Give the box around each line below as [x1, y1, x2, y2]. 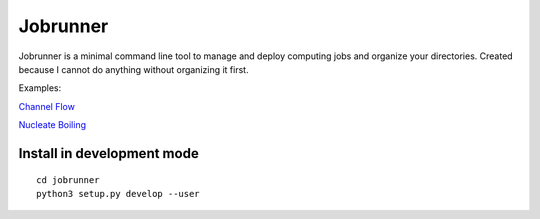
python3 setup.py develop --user [36, 188, 200, 199]
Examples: [18, 82, 62, 94]
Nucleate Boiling [18, 119, 87, 131]
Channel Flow [18, 100, 75, 112]
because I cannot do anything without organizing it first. [18, 63, 249, 75]
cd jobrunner [36, 174, 100, 185]
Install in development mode [18, 145, 199, 162]
